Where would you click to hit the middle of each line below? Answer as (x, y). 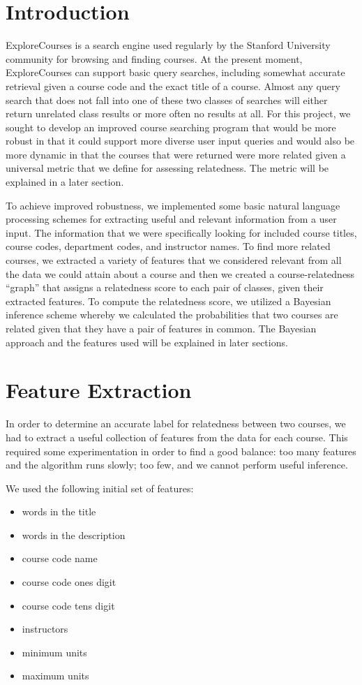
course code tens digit (68, 605)
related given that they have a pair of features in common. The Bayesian (161, 328)
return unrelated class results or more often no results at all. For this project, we (178, 113)
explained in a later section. (65, 182)
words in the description (74, 535)
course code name (60, 558)
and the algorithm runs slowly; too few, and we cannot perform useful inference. (177, 465)
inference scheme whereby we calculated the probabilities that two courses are (172, 315)
